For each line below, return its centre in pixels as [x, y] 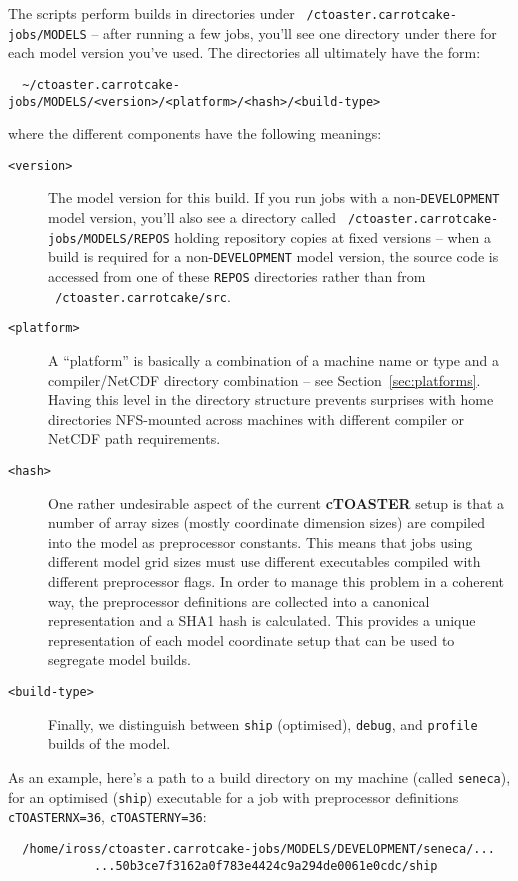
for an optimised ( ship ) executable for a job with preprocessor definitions [233, 796]
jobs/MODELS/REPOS [109, 238]
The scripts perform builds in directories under [151, 13]
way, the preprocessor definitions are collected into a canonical [239, 600]
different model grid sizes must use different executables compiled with [264, 561]
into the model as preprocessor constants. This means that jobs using [260, 541]
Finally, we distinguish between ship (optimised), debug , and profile [263, 723]
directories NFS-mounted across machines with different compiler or [256, 418]
